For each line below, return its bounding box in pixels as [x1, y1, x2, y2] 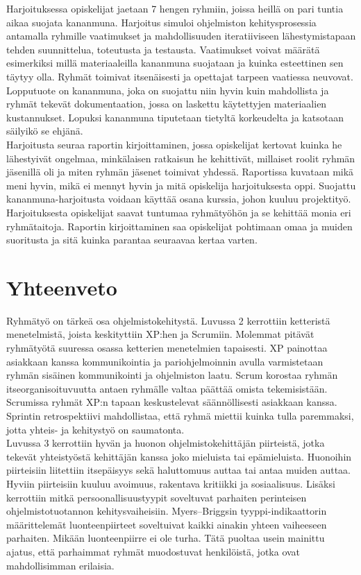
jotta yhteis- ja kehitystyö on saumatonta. [6, 422, 185, 436]
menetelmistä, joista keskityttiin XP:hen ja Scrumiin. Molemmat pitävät [6, 327, 314, 341]
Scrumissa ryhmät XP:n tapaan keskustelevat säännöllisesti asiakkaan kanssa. [6, 395, 337, 409]
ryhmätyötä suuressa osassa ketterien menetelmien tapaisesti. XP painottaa [6, 341, 328, 354]
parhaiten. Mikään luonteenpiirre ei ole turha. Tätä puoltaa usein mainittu [6, 531, 325, 545]
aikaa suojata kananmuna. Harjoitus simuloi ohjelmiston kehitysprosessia [6, 15, 317, 29]
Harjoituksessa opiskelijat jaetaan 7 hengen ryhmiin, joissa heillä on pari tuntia [6, 1, 344, 15]
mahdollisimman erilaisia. [6, 558, 115, 572]
